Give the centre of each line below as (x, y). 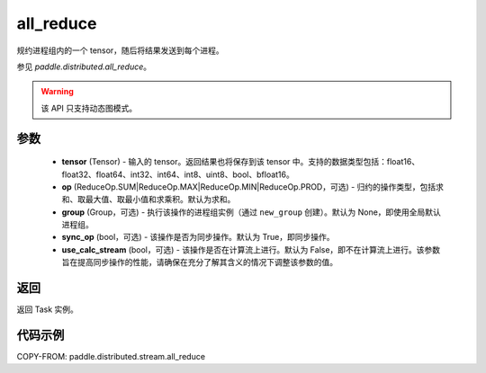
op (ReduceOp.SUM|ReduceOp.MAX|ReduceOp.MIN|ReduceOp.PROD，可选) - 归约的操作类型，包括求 (253, 186)
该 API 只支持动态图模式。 (89, 108)
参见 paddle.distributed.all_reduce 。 (84, 67)
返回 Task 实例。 (47, 309)
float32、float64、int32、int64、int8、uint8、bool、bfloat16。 (178, 174)
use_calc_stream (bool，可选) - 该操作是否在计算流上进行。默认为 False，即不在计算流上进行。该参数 (251, 249)
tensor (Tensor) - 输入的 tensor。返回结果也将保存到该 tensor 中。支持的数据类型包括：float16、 (241, 162)
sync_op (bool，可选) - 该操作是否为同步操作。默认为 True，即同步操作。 (198, 237)
